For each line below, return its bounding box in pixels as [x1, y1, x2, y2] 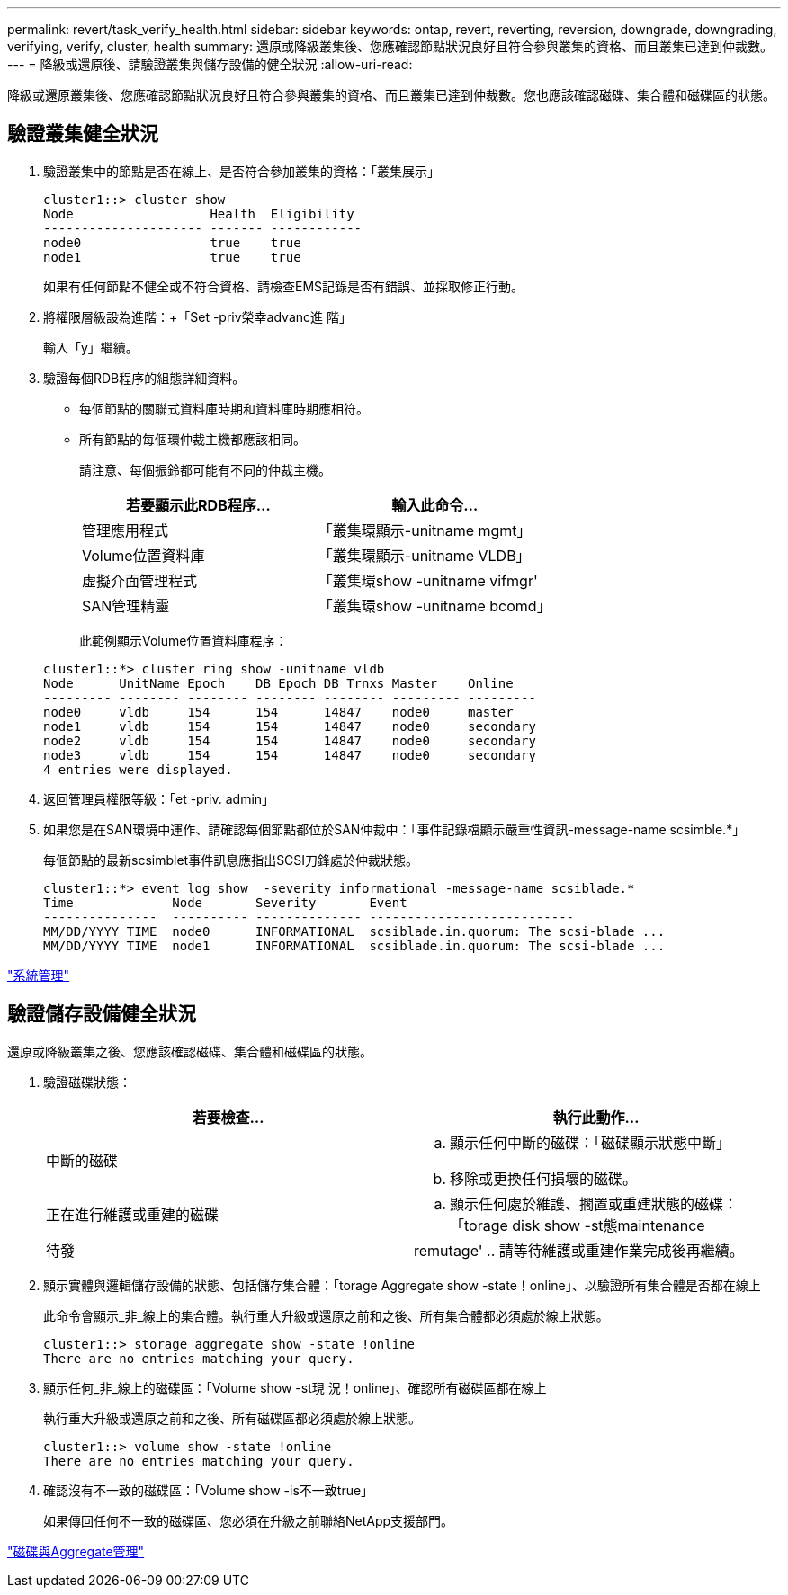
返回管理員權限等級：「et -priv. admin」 [43, 790, 275, 806]
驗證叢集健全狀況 [7, 122, 158, 146]
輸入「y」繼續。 [43, 339, 139, 355]
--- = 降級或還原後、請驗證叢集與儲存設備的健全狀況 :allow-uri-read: [7, 57, 413, 72]
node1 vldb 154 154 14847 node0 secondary [43, 718, 536, 734]
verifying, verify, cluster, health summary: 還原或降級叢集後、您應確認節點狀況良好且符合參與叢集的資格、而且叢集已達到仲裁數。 [7, 39, 774, 54]
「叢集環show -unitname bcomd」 [318, 596, 551, 615]
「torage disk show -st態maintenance [450, 1216, 705, 1234]
